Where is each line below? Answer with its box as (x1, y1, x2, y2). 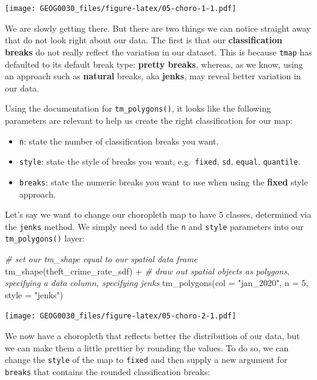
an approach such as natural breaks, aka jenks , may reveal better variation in (5, 70, 301, 82)
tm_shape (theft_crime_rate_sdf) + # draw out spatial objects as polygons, (5, 264, 290, 277)
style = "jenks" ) (5, 288, 63, 301)
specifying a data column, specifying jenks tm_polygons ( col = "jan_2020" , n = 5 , (5, 276, 308, 289)
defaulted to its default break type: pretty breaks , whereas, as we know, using (5, 57, 303, 70)
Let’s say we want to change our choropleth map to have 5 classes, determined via (5, 208, 312, 221)
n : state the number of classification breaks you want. (19, 134, 219, 147)
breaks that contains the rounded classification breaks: (5, 365, 210, 378)
